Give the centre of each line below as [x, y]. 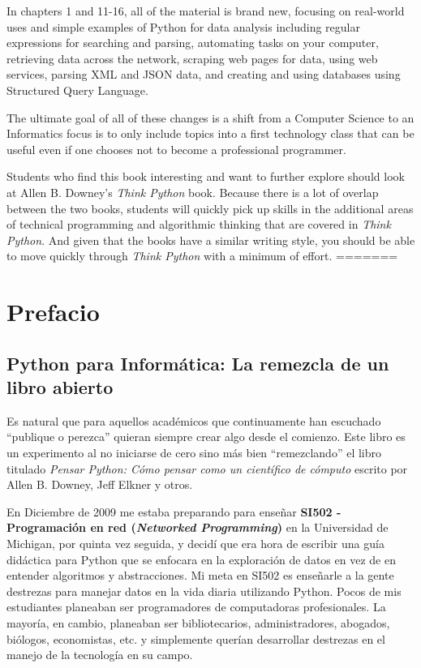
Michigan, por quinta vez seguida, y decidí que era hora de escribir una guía [195, 544]
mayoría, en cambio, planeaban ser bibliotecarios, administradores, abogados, [198, 623]
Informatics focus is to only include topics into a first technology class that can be [210, 133]
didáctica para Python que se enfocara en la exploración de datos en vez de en [201, 559]
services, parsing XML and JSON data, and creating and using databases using [204, 74]
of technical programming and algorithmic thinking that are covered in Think [199, 224]
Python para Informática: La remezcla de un [198, 363]
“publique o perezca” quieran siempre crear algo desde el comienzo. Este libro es [206, 437]
